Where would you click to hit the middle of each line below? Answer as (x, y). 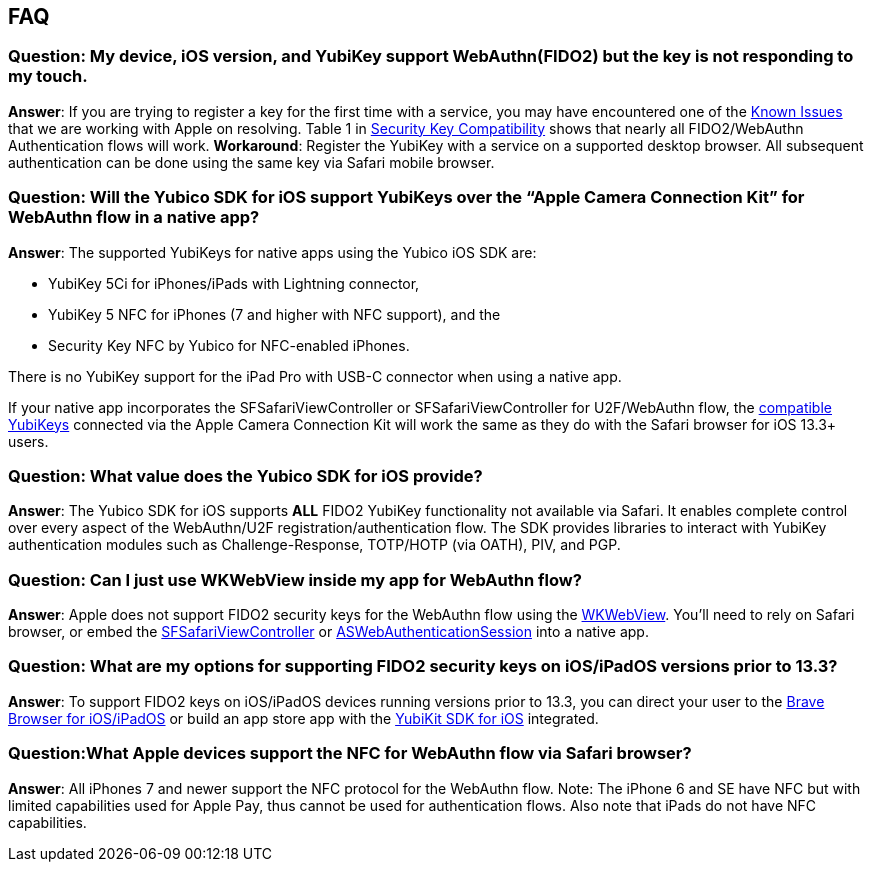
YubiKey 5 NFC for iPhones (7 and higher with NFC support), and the (274, 314)
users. (28, 441)
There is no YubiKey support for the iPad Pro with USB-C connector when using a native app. (315, 376)
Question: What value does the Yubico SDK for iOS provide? (245, 475)
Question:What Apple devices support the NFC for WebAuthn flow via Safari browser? (350, 753)
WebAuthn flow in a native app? (134, 217)
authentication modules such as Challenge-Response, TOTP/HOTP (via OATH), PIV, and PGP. (314, 545)
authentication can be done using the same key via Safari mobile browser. (251, 162)
